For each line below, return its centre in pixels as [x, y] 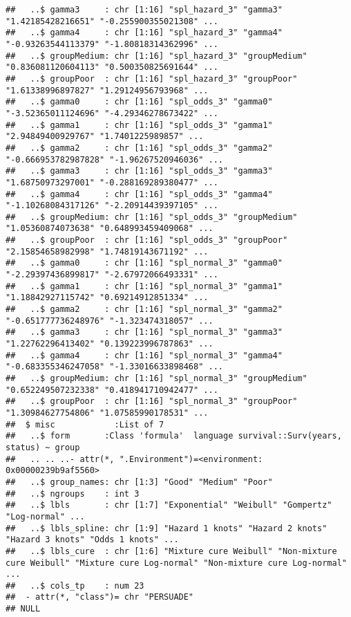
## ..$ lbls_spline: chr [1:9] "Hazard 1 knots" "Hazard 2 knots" [167, 528]
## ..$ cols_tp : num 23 [75, 586]
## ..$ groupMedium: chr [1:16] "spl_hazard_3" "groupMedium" [156, 56]
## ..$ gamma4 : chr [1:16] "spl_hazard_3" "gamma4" [144, 33]
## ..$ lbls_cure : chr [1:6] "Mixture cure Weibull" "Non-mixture [171, 551]
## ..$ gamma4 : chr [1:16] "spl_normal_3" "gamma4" [144, 355]
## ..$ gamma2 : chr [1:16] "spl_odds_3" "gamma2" [139, 148]
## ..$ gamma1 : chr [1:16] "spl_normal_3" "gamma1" [144, 286]
